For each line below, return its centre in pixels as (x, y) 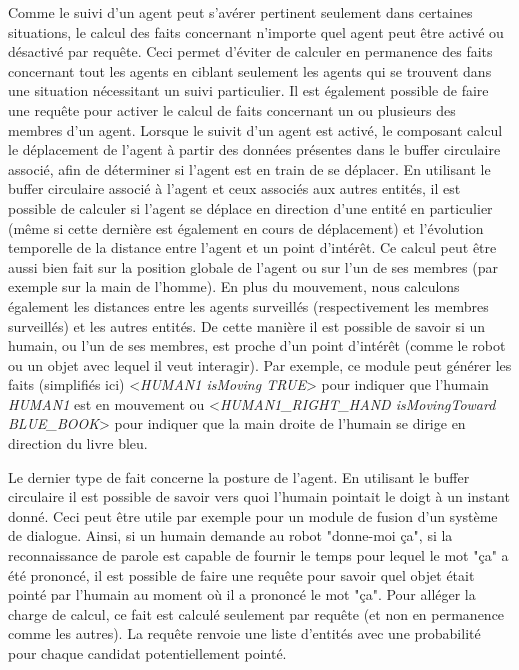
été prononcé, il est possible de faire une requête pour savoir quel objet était (241, 574)
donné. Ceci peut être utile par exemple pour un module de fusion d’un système (253, 515)
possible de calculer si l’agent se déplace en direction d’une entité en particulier (250, 207)
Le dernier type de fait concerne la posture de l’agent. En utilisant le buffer (239, 476)
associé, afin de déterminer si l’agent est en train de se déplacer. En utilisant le (249, 168)
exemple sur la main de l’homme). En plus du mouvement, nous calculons (234, 286)
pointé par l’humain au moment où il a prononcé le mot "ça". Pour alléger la (242, 594)
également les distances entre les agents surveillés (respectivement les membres (248, 305)
